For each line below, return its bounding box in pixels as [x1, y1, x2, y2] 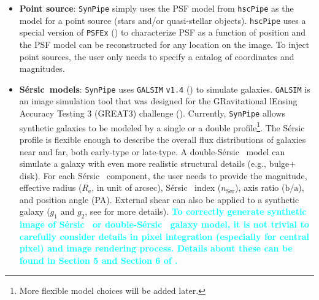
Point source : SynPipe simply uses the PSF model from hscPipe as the [19, 2, 294, 14]
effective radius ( [19, 181, 82, 194]
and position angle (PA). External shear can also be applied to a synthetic [19, 193, 299, 206]
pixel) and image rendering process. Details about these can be [19, 242, 293, 255]
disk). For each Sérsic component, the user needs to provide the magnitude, [19, 169, 307, 182]
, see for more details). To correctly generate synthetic [85, 205, 307, 218]
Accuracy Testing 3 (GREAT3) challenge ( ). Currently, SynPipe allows [19, 107, 285, 119]
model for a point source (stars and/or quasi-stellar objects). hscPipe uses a [19, 13, 306, 26]
